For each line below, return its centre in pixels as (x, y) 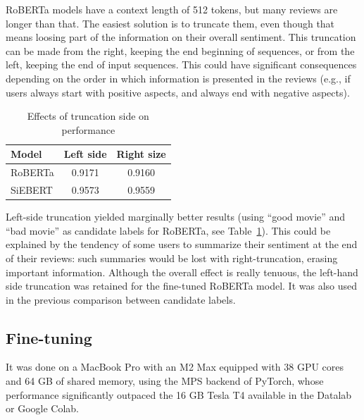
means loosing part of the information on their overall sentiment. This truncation (181, 37)
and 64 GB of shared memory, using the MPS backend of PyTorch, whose (165, 381)
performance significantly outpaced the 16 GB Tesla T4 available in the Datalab (179, 394)
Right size (141, 154)
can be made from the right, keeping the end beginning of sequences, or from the (180, 50)
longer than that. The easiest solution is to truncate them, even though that (170, 23)
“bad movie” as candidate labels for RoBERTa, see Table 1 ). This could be (168, 230)
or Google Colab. (42, 408)
